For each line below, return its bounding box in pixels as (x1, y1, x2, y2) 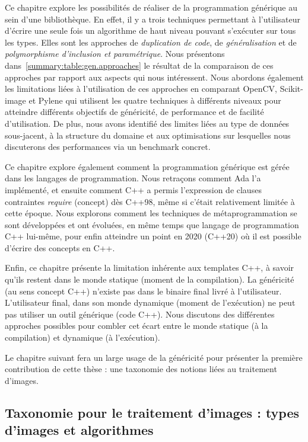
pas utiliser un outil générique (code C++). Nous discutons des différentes (5, 308, 275, 320)
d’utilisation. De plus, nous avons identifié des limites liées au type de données (5, 117, 290, 129)
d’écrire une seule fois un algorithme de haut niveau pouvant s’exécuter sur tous (5, 24, 296, 37)
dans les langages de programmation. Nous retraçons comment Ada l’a (5, 172, 261, 184)
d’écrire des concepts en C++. (5, 241, 115, 254)
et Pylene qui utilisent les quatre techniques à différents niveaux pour (28, 94, 281, 106)
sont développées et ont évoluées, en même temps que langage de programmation (5, 218, 299, 230)
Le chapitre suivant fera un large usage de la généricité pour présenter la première (5, 351, 303, 363)
